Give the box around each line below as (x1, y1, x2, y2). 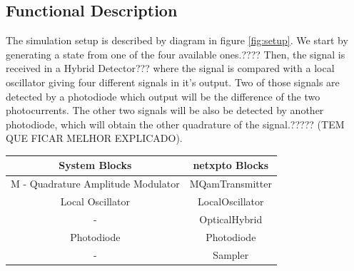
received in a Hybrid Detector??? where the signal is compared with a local (6, 61, 335, 76)
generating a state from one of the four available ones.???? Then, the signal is (6, 46, 345, 61)
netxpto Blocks (193, 158, 269, 173)
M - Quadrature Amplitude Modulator (11, 176, 180, 191)
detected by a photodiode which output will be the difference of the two (6, 88, 320, 103)
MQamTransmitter (189, 176, 272, 191)
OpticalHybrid (199, 211, 263, 226)
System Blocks (59, 158, 132, 173)
